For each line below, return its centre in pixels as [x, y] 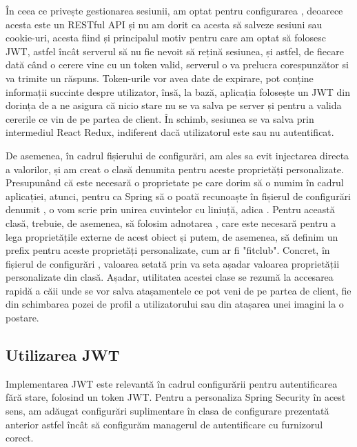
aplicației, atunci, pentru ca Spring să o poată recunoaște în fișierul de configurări [178, 196]
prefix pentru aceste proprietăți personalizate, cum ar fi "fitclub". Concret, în [168, 250]
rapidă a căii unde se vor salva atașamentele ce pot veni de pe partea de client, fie [178, 290]
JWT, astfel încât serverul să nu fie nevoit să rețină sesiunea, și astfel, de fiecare [175, 51]
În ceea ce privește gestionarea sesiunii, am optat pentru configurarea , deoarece [174, 10]
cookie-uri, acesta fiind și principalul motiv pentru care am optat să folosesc [166, 38]
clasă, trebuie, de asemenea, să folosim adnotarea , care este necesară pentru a [171, 222]
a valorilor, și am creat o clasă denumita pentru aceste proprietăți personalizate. [175, 169]
